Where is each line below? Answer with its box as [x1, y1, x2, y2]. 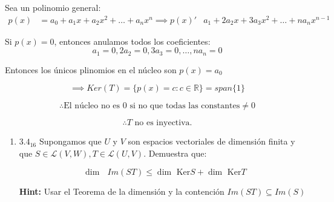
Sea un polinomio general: [5, 1, 101, 13]
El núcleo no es [64, 102, 120, 111]
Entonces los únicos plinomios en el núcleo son [5, 63, 177, 76]
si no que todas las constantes [129, 102, 240, 111]
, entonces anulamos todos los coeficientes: [54, 34, 211, 47]
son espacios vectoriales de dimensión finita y [128, 135, 295, 148]
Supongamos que [39, 135, 102, 148]
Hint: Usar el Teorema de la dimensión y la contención [19, 184, 224, 197]
